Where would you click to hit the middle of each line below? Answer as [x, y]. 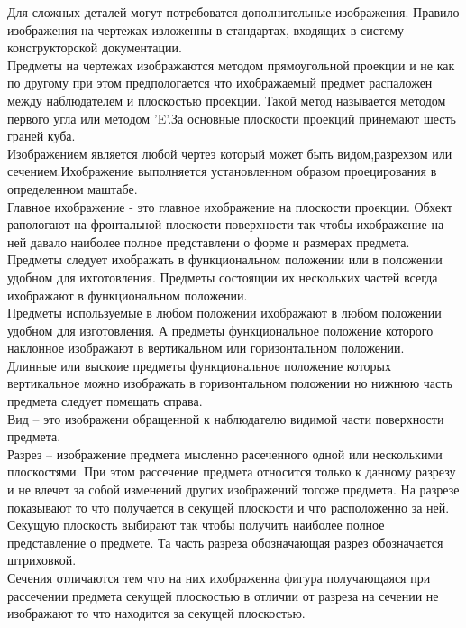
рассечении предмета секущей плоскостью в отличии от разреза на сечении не [223, 595]
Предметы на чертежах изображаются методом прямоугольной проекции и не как [231, 65]
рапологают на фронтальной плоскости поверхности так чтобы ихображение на [226, 224]
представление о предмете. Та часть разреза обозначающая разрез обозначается [225, 542]
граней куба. [41, 136]
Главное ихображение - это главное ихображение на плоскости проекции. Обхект [230, 206]
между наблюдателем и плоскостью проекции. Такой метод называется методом [227, 100]
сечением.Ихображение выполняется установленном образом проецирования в [222, 171]
